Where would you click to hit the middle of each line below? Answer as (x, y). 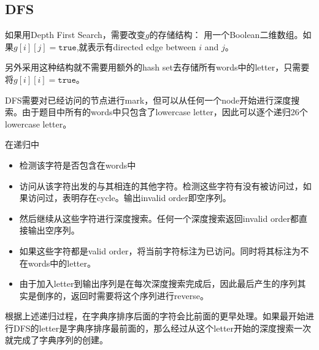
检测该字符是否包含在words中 (78, 165)
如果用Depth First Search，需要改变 (75, 35)
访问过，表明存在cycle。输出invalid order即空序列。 (129, 198)
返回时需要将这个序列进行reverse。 (140, 295)
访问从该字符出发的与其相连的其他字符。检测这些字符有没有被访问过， (161, 185)
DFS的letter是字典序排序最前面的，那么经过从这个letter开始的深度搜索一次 (162, 328)
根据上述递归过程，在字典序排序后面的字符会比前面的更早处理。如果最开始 (155, 316)
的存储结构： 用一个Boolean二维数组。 (226, 35)
